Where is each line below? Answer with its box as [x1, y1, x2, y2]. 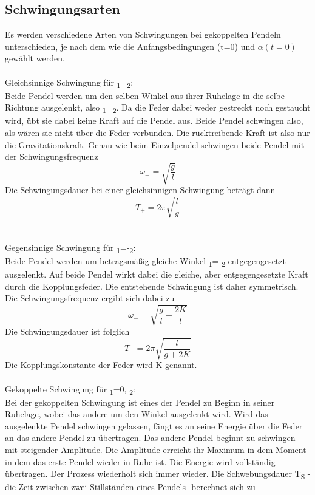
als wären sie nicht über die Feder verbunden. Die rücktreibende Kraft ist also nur [5, 126, 310, 139]
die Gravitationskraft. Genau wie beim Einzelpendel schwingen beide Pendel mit [5, 138, 305, 151]
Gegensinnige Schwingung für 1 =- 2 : [5, 241, 136, 255]
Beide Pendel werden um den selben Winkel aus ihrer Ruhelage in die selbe [5, 89, 285, 101]
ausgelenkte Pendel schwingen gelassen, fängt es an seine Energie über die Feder [5, 419, 303, 432]
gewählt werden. [5, 52, 65, 64]
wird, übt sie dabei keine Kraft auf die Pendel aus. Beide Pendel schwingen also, [5, 114, 303, 127]
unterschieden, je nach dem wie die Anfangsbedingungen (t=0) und [5, 39, 256, 52]
